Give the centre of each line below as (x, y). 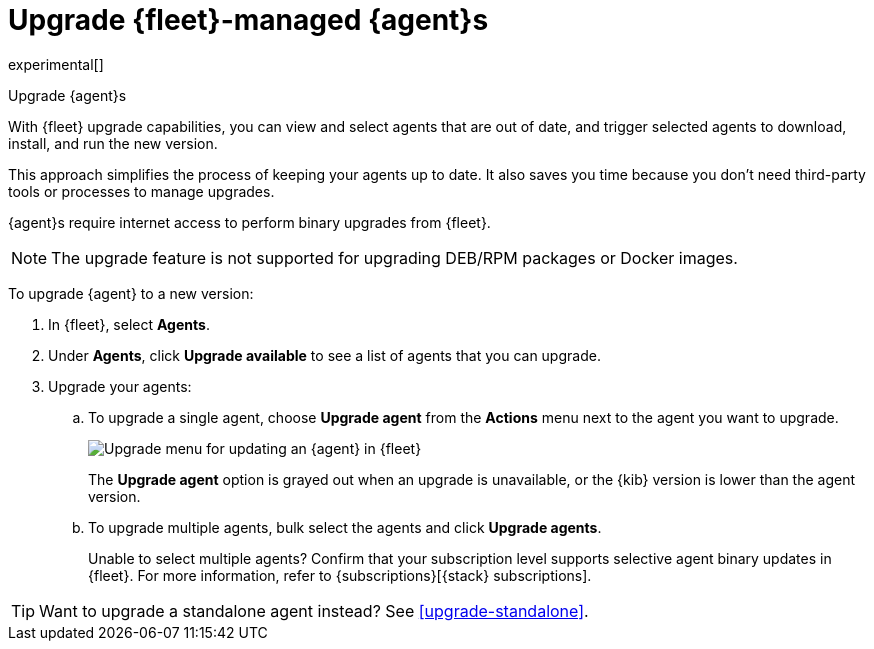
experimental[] (56, 64)
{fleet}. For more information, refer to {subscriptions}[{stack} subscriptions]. (340, 575)
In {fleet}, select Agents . (129, 324)
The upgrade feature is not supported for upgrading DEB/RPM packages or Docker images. (394, 257)
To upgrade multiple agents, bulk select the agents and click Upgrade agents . (345, 527)
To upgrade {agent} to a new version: (131, 293)
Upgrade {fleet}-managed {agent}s (248, 20)
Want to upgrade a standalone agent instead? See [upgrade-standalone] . (314, 610)
